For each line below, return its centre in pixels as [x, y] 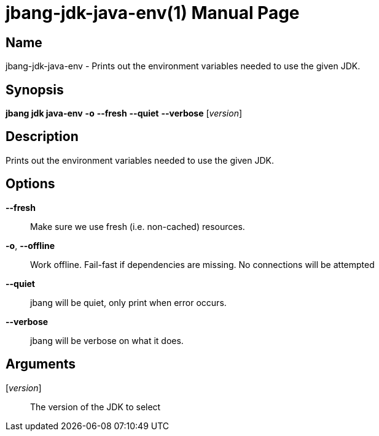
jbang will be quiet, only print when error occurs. [128, 302]
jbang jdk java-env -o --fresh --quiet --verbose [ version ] [124, 113]
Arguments [41, 364]
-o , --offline [30, 245]
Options [30, 184]
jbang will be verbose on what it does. [107, 340]
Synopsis [35, 90]
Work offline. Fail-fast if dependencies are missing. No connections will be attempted [202, 264]
